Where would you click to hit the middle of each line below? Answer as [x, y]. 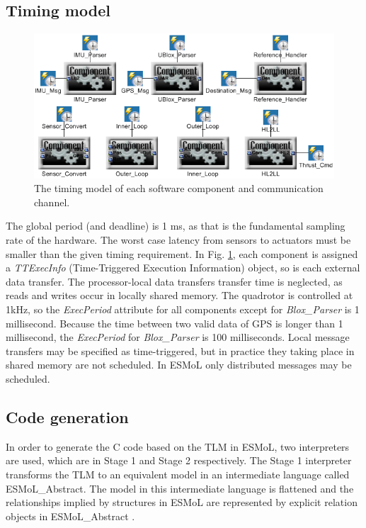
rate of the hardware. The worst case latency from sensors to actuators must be [178, 240]
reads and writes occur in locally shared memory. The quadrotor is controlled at [179, 295]
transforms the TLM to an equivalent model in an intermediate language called [178, 474]
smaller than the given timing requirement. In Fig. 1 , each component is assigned [182, 253]
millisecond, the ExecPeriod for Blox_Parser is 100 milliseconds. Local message [178, 337]
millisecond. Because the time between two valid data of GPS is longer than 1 [175, 323]
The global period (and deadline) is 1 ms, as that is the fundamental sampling [176, 226]
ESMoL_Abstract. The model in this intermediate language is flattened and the [180, 488]
